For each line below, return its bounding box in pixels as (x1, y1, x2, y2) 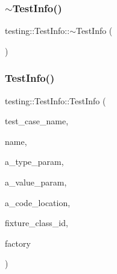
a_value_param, (5, 176, 67, 188)
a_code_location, (5, 196, 71, 209)
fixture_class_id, (5, 216, 68, 229)
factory (5, 236, 31, 249)
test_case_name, (5, 115, 69, 127)
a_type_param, (5, 155, 64, 168)
